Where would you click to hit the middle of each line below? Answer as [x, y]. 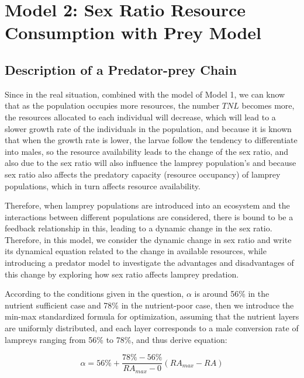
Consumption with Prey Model [133, 32]
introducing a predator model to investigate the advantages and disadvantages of [149, 263]
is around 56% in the [232, 294]
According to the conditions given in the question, [94, 294]
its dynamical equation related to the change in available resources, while [136, 251]
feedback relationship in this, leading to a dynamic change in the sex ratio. [139, 228]
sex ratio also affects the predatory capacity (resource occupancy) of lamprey [143, 174]
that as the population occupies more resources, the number [112, 105]
